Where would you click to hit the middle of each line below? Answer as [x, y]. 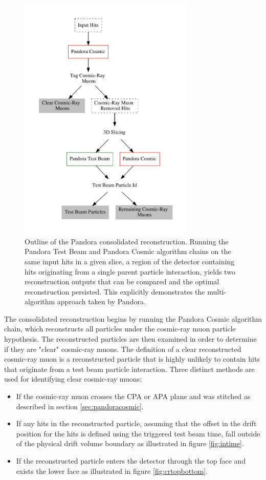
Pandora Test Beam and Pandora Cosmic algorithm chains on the [128, 251]
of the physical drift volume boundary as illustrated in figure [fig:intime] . [130, 443]
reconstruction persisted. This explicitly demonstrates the [115, 291]
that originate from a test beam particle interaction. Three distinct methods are [129, 369]
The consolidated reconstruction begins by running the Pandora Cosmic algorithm [133, 318]
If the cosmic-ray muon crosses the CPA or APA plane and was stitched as [133, 396]
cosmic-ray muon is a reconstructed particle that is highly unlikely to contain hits [132, 359]
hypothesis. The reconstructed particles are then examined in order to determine [130, 339]
